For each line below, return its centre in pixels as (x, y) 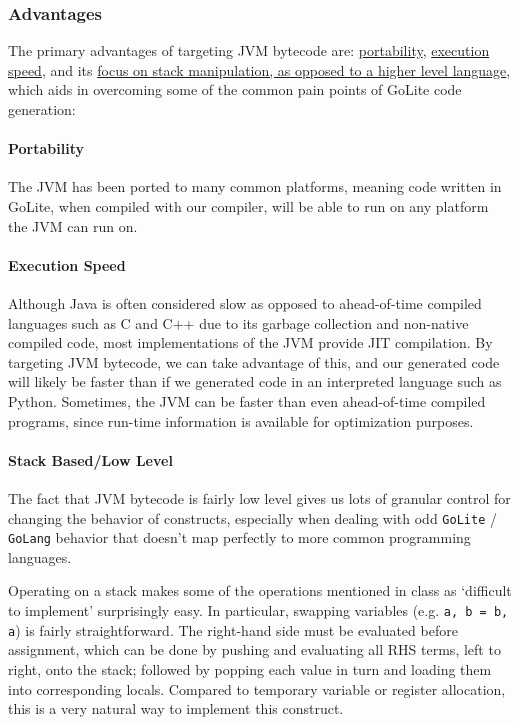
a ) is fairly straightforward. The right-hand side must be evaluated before (233, 629)
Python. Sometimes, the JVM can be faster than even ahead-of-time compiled (247, 400)
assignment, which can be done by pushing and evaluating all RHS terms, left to (254, 649)
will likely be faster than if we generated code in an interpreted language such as (255, 381)
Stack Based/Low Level (90, 459)
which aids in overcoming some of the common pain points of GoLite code (235, 89)
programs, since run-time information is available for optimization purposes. (241, 420)
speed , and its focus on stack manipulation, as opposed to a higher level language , (259, 69)
